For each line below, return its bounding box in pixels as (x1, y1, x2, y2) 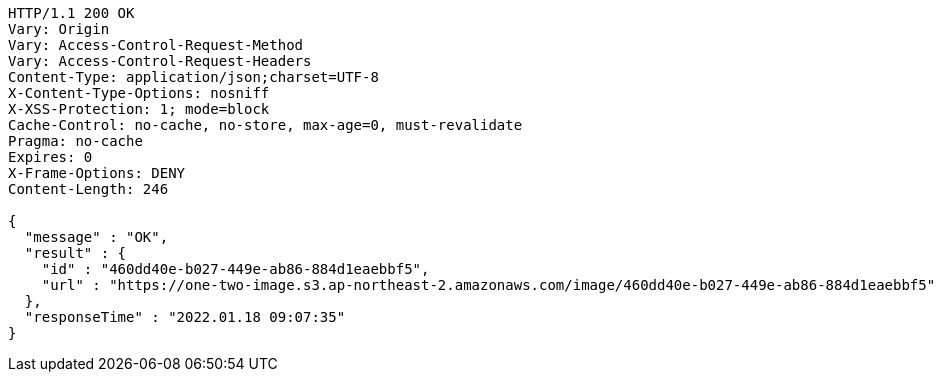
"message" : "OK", (24, 229, 169, 245)
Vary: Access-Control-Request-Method (8, 37, 304, 53)
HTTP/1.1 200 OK (8, 5, 135, 21)
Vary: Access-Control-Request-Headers (8, 53, 312, 69)
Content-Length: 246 (8, 181, 169, 197)
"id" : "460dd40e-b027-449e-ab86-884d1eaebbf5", (41, 261, 430, 277)
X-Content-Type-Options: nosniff (8, 85, 270, 101)
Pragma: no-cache (8, 133, 143, 149)
